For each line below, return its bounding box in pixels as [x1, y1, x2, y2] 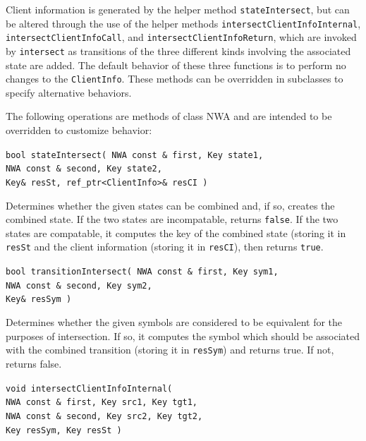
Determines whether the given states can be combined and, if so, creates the [6, 198, 335, 212]
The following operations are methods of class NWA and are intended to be [6, 109, 332, 123]
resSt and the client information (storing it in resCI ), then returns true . [6, 239, 324, 254]
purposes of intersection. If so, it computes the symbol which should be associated [6, 328, 360, 343]
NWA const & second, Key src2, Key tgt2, [6, 411, 203, 421]
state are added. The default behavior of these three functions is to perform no [6, 57, 346, 72]
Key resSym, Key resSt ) [6, 425, 122, 435]
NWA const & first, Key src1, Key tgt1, [6, 397, 198, 408]
